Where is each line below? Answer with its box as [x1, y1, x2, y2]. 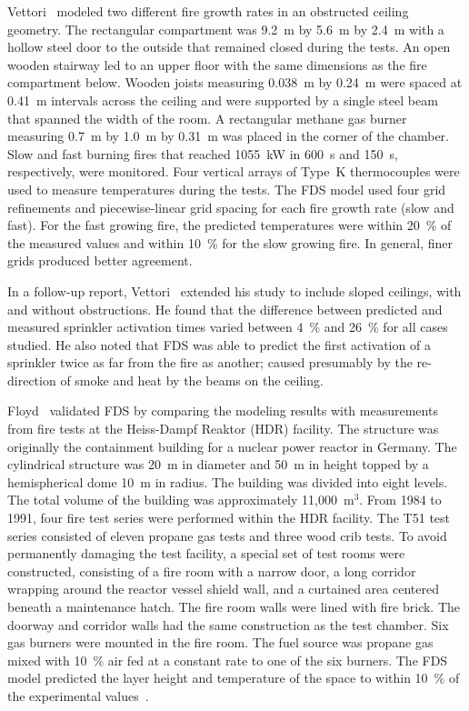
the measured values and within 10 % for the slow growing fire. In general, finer [7, 233, 454, 252]
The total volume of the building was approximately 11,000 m [7, 490, 354, 509]
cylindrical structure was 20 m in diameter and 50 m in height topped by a [7, 455, 429, 474]
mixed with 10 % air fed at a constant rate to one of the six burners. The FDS [7, 650, 448, 669]
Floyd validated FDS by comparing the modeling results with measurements [7, 401, 438, 420]
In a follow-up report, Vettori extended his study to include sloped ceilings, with [7, 281, 462, 300]
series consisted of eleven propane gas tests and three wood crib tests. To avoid [7, 526, 447, 545]
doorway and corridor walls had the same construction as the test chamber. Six [7, 615, 449, 634]
